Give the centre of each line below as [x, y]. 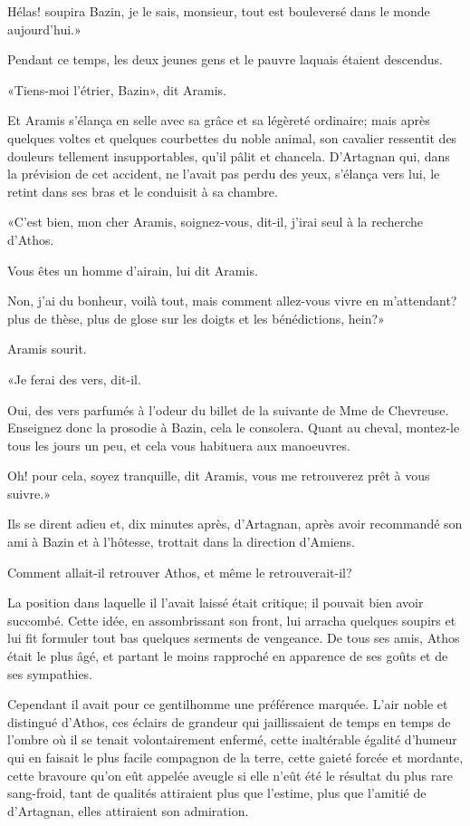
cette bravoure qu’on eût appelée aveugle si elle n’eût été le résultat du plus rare [230, 775]
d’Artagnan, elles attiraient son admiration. [128, 810]
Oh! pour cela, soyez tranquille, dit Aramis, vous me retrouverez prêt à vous [219, 476]
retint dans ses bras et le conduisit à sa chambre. [143, 191]
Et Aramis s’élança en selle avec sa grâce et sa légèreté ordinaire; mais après [219, 120]
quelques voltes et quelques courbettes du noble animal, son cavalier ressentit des [232, 137]
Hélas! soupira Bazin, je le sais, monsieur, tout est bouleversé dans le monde [219, 11]
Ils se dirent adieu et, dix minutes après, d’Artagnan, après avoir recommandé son [235, 524]
